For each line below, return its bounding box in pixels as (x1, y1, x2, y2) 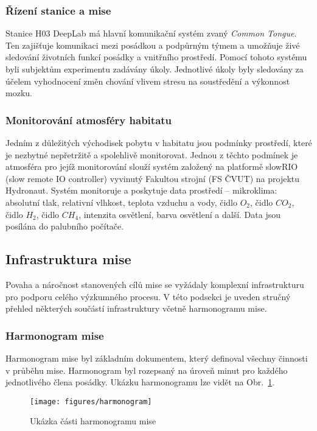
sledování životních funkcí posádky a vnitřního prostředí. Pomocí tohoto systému (5, 51, 307, 63)
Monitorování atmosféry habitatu (5, 112, 172, 127)
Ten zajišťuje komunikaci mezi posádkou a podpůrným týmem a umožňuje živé (5, 38, 300, 51)
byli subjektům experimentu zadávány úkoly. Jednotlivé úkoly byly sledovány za (5, 63, 304, 75)
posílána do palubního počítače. (5, 220, 124, 233)
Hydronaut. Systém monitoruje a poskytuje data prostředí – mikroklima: (5, 184, 277, 197)
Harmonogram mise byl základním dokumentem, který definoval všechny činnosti (5, 351, 308, 364)
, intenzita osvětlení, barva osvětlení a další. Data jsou (78, 208, 280, 220)
